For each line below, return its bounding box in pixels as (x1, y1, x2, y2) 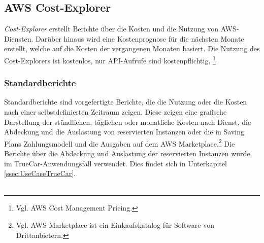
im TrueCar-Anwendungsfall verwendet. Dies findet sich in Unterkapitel (4, 158, 227, 168)
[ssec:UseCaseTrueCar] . (4, 168, 76, 179)
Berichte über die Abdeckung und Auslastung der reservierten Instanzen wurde (4, 148, 250, 159)
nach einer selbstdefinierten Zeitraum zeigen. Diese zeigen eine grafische (4, 107, 227, 117)
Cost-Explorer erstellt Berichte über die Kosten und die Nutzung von (4, 23, 219, 34)
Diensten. (4, 33, 34, 44)
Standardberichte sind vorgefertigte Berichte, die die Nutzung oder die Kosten (4, 96, 247, 107)
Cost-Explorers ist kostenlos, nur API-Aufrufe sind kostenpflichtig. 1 (4, 53, 216, 65)
